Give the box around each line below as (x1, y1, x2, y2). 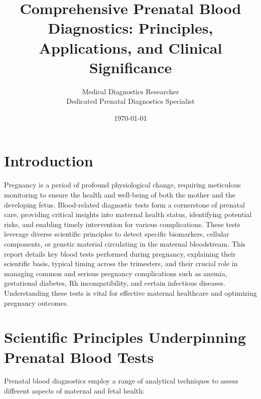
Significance (89, 57, 172, 77)
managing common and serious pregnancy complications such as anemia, (4, 268, 227, 278)
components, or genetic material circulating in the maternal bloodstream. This (4, 238, 246, 249)
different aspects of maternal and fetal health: (4, 385, 145, 396)
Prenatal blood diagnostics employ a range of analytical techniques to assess (4, 375, 238, 386)
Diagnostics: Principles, (48, 18, 213, 38)
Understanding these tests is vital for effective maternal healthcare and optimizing (4, 287, 257, 298)
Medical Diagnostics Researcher (82, 86, 179, 96)
